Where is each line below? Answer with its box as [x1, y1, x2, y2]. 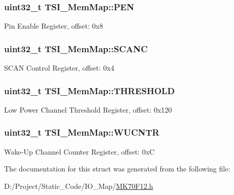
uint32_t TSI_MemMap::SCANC [4, 42, 148, 55]
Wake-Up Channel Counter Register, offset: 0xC [4, 146, 155, 157]
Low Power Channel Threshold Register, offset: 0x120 [4, 104, 172, 115]
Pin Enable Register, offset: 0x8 [4, 20, 103, 31]
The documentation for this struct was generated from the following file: [4, 163, 230, 174]
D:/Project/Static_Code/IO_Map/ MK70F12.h [4, 180, 153, 191]
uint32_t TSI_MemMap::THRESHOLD [4, 84, 175, 97]
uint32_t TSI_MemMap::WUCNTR [4, 126, 159, 139]
